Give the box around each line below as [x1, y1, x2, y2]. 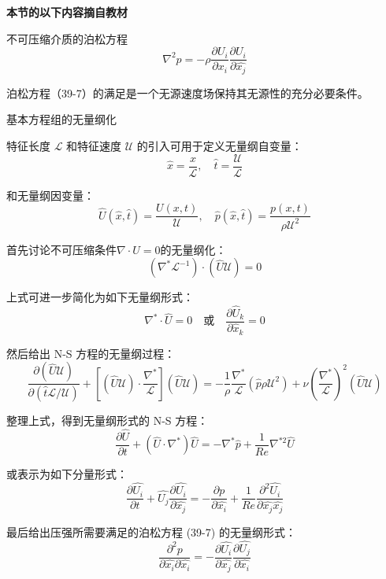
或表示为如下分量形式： [6, 466, 128, 482]
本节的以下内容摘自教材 [6, 4, 128, 20]
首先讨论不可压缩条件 [6, 241, 117, 257]
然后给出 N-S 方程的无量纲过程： [6, 345, 176, 361]
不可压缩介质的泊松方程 [6, 30, 128, 46]
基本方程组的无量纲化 [6, 111, 117, 127]
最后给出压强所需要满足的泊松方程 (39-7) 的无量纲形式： [6, 523, 296, 540]
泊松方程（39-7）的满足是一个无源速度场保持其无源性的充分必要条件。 [6, 84, 369, 101]
